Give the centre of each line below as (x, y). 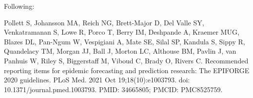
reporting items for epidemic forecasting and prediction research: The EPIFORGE (127, 70)
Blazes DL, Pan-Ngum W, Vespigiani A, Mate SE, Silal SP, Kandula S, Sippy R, (125, 41)
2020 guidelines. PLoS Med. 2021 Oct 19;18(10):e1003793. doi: (97, 80)
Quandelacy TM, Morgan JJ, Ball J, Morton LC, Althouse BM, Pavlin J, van (120, 51)
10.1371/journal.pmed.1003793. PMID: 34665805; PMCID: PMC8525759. (113, 89)
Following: (19, 6)
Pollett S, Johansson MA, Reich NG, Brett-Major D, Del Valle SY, (104, 22)
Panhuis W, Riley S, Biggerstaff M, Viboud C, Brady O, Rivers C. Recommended (126, 60)
